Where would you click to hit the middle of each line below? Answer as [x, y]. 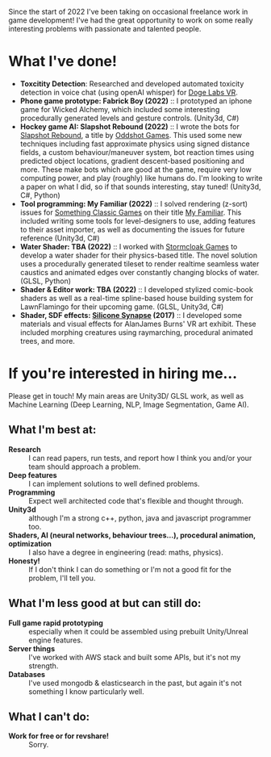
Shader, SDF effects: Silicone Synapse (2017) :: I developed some [131, 315]
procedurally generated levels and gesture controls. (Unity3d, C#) [129, 118]
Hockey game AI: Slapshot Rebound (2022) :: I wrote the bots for [129, 126]
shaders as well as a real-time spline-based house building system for [137, 298]
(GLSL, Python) [45, 281]
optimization [30, 543]
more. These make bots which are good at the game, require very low [135, 169]
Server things [31, 648]
